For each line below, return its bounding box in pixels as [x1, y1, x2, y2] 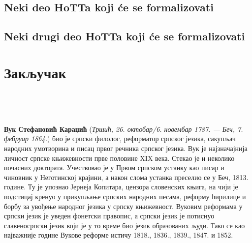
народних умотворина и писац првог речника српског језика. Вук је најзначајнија [4, 143, 248, 153]
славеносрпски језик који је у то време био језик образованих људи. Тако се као [4, 220, 245, 230]
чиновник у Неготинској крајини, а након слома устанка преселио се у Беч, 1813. [4, 172, 249, 182]
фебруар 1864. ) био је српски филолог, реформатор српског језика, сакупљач [4, 133, 236, 144]
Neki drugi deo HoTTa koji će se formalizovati [4, 29, 245, 44]
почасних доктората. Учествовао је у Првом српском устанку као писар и [4, 162, 224, 173]
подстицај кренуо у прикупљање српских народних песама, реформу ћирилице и [4, 191, 246, 202]
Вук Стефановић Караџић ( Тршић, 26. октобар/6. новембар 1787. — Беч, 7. [4, 123, 243, 134]
